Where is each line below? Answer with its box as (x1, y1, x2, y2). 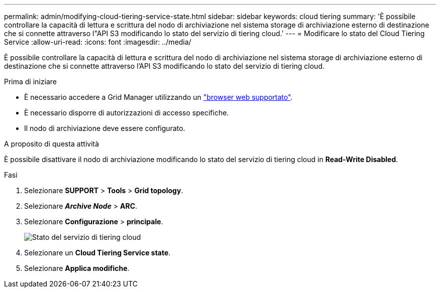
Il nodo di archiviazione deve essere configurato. (24, 124, 185, 132)
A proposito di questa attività (4, 139, 99, 148)
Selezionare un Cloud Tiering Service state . (24, 248, 171, 257)
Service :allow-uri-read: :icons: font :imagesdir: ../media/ (4, 38, 191, 46)
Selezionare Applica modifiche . (24, 264, 130, 272)
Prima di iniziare (4, 77, 57, 86)
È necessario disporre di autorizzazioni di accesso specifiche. (24, 108, 229, 117)
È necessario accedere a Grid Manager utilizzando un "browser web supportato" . (24, 93, 293, 101)
